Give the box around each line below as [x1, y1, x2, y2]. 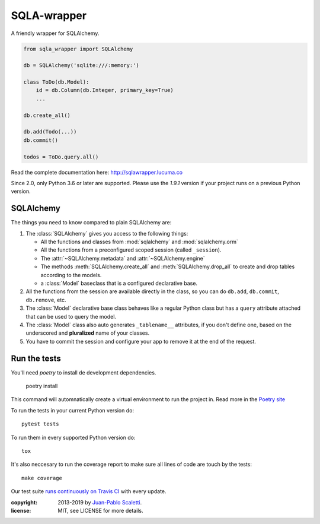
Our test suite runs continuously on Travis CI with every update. [11, 488, 167, 495]
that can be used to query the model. [25, 313, 117, 320]
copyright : [11, 498, 38, 506]
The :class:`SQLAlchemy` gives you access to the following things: [25, 230, 188, 237]
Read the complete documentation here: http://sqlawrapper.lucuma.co [11, 169, 183, 176]
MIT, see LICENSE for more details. [57, 507, 143, 514]
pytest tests [21, 421, 59, 427]
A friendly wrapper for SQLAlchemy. [11, 30, 100, 37]
